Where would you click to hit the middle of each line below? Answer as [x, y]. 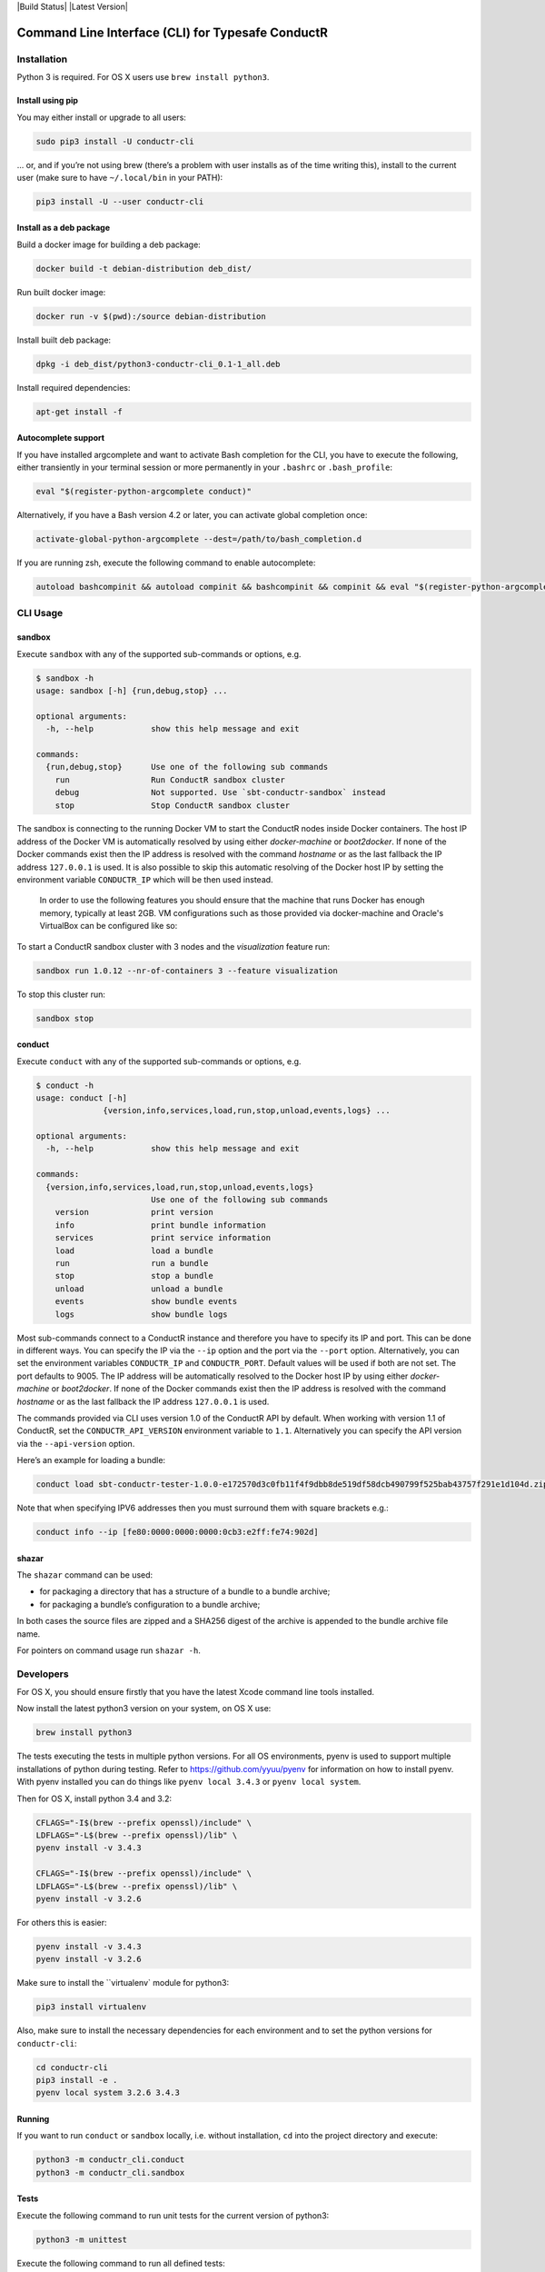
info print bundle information [161, 1225]
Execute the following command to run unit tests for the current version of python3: [173, 2215]
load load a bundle [134, 1251]
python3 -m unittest [81, 2239]
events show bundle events [146, 1301]
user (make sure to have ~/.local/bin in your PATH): [120, 177]
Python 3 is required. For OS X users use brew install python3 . [143, 77]
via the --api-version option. [76, 1443]
